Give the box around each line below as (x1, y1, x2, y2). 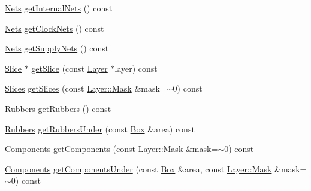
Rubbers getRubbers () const (5, 102, 111, 114)
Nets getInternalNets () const (5, 2, 113, 14)
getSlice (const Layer (31, 62, 108, 74)
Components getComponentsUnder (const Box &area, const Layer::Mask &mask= (5, 162, 307, 175)
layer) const (114, 62, 158, 74)
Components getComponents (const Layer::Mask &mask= (5, 143, 218, 155)
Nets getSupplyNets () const (5, 42, 109, 54)
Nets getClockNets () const (5, 22, 104, 34)
